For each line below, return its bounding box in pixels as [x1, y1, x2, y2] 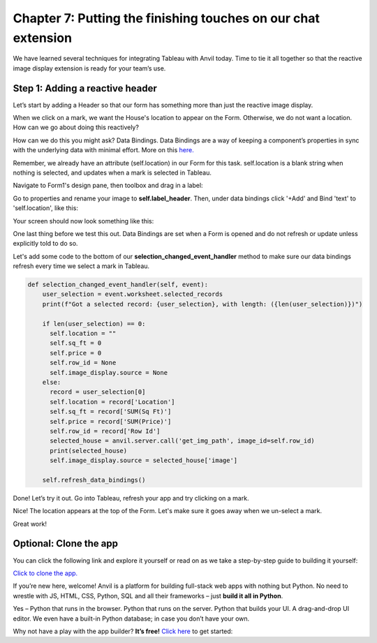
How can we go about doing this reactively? [13, 123, 140, 132]
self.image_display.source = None [50, 369, 168, 376]
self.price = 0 [50, 349, 102, 357]
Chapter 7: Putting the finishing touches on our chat [13, 10, 320, 26]
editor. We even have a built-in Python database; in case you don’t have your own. [13, 614, 250, 623]
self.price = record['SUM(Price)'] [50, 417, 172, 425]
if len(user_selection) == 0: [42, 320, 146, 327]
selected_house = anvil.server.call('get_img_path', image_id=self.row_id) [50, 437, 316, 445]
